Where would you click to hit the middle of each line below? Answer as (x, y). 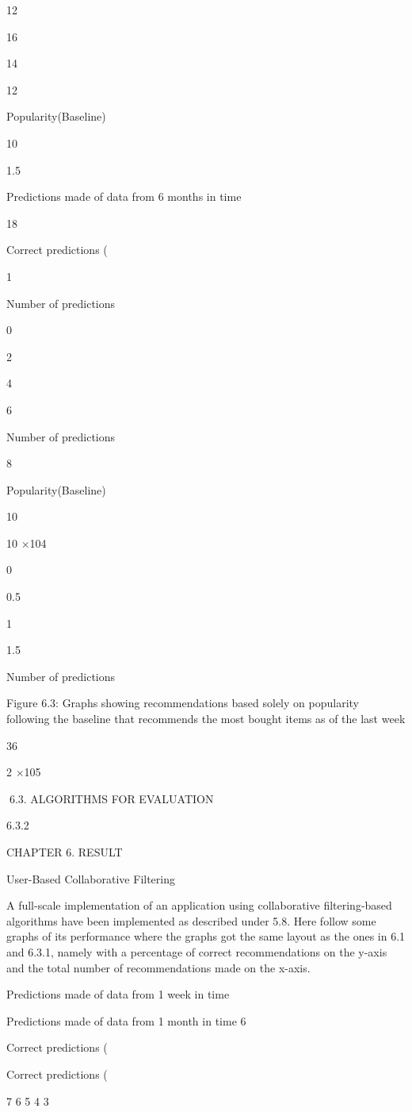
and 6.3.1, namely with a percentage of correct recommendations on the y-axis (197, 951)
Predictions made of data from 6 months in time (124, 196)
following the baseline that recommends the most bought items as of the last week (206, 719)
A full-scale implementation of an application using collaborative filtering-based (199, 905)
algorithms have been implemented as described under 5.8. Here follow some (191, 920)
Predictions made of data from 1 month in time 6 (126, 1020)
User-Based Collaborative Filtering (91, 878)
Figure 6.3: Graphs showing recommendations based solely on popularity (183, 703)
